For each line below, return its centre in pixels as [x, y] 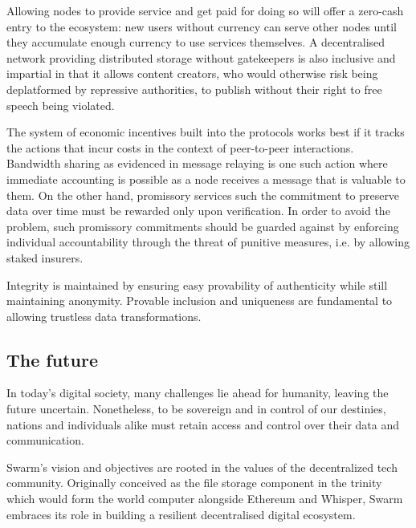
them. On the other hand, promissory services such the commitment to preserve [203, 195]
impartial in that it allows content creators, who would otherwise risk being [192, 73]
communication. [45, 440]
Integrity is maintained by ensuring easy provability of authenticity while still [197, 284]
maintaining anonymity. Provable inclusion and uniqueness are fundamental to [200, 301]
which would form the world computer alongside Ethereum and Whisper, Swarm [205, 499]
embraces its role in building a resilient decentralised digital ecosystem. [181, 514]
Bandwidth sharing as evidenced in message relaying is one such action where [197, 163]
